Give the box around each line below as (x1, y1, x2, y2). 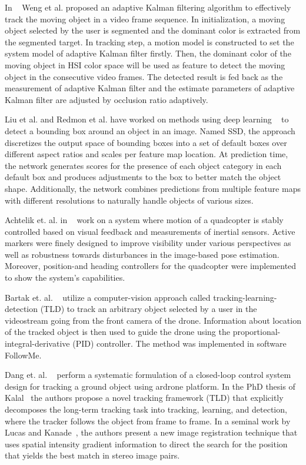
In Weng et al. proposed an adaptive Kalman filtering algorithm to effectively (5, 1, 291, 13)
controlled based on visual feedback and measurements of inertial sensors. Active (5, 225, 295, 237)
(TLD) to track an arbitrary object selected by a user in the (40, 303, 257, 315)
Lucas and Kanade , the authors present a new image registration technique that (5, 426, 298, 439)
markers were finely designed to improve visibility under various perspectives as (5, 237, 291, 249)
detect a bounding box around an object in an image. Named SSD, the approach (5, 124, 295, 137)
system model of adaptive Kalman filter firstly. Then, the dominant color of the (5, 47, 291, 59)
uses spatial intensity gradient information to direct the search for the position (5, 437, 288, 450)
